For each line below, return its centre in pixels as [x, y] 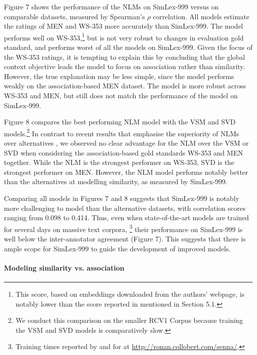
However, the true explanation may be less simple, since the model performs [119, 76]
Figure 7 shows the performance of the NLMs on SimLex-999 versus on [111, 6]
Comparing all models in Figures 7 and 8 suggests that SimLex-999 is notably [122, 198]
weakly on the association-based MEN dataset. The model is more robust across [125, 86]
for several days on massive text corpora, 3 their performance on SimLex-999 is [123, 228]
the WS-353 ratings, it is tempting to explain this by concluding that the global [125, 57]
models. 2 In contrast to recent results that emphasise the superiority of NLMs [122, 132]
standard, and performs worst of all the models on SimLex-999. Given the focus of [128, 47]
